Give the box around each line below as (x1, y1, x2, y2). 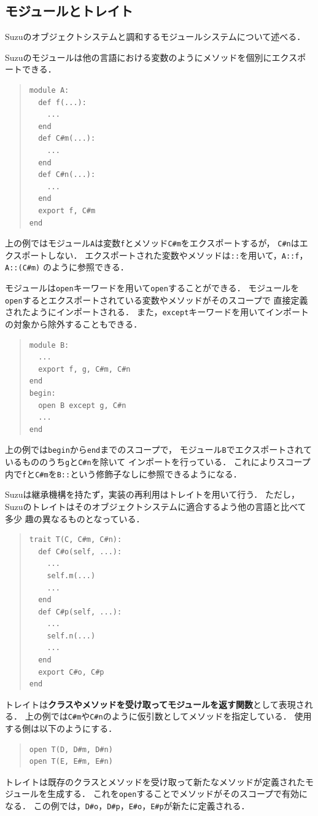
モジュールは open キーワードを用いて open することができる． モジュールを (5, 281, 300, 294)
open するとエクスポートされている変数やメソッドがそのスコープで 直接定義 (5, 293, 308, 306)
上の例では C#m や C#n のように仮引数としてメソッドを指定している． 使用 (25, 710, 312, 723)
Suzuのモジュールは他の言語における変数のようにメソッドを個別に (5, 50, 272, 63)
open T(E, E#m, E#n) (29, 757, 113, 766)
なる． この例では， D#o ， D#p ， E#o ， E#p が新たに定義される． (5, 799, 250, 812)
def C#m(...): (38, 134, 96, 143)
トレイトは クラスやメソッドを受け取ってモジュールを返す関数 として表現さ (5, 697, 304, 710)
